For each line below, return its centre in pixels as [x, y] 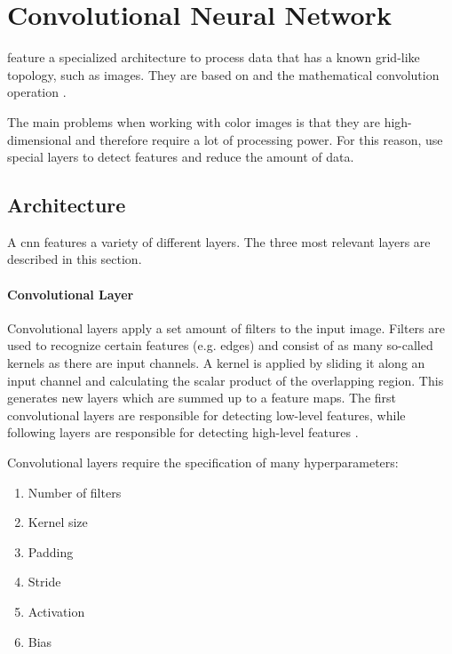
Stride [44, 582]
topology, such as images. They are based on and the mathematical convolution [223, 74]
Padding [51, 551]
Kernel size [58, 522]
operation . [37, 92]
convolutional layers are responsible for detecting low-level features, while [206, 415]
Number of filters [75, 492]
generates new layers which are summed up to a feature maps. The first [202, 398]
